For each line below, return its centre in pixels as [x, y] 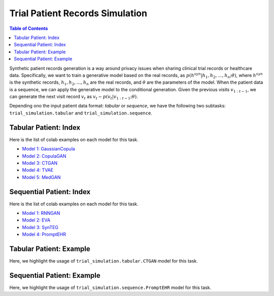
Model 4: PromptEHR [44, 234]
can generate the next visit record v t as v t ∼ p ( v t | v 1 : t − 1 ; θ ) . [74, 97]
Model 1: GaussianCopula [49, 149]
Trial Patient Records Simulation [78, 13]
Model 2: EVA [36, 220]
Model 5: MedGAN [41, 177]
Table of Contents [29, 28]
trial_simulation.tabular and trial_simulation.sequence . [81, 113]
